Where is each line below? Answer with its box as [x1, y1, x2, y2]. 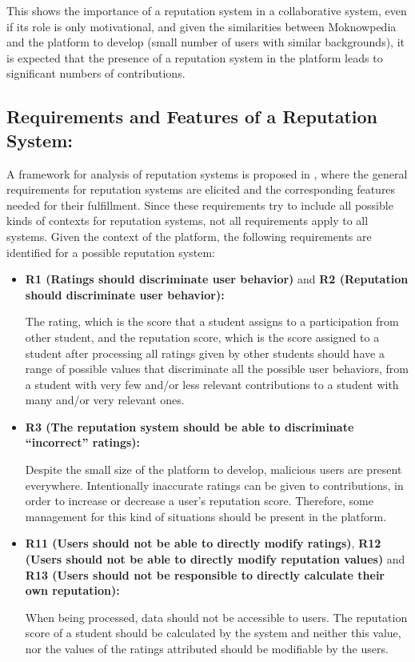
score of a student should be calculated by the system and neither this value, [25, 624, 401, 641]
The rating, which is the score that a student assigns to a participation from [25, 313, 399, 330]
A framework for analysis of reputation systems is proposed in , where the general [6, 165, 408, 182]
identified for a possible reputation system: [6, 243, 215, 260]
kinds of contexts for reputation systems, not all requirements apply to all [6, 212, 369, 229]
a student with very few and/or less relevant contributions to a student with [25, 375, 399, 392]
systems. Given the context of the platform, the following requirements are [6, 227, 372, 244]
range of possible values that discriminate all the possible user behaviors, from [25, 360, 409, 377]
